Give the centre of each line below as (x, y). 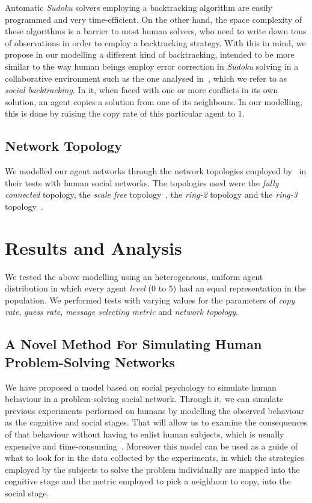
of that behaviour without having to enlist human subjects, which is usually (145, 434)
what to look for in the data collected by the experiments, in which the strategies (154, 458)
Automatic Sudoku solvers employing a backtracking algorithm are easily (139, 7)
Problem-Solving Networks (90, 361)
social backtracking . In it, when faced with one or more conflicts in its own (142, 90)
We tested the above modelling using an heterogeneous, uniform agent (134, 276)
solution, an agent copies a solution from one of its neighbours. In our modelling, (154, 101)
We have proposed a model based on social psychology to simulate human (141, 387)
